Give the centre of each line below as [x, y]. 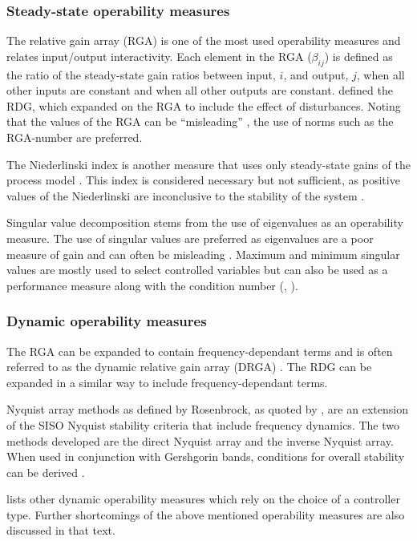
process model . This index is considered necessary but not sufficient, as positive [203, 180]
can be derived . [46, 472]
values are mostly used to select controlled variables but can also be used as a [197, 270]
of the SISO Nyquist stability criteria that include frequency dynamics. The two [203, 424]
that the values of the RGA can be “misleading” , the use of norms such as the [200, 121]
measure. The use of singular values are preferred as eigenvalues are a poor [190, 238]
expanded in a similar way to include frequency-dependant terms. [167, 382]
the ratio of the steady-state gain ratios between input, [141, 74]
